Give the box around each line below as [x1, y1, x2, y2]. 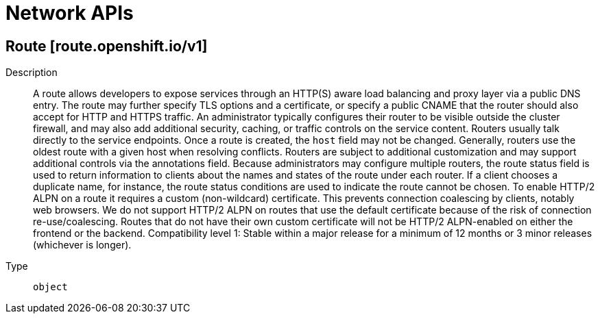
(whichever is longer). [33, 239, 132, 251]
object [33, 281, 68, 293]
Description [5, 66, 58, 79]
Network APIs [5, 1, 134, 25]
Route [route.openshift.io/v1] [5, 37, 208, 55]
